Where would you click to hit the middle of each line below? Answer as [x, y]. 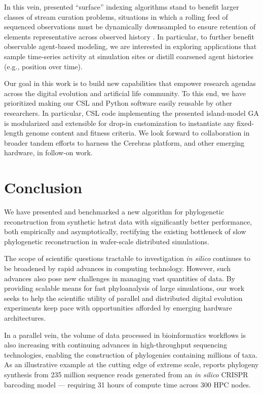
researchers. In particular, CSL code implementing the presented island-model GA [131, 113]
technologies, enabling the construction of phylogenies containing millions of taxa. [131, 354]
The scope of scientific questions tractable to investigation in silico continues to [127, 258]
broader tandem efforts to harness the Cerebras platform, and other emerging [124, 142]
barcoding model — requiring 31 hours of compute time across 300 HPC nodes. [127, 384]
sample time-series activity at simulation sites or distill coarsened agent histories [129, 56]
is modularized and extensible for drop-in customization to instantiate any [119, 123]
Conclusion [43, 187]
